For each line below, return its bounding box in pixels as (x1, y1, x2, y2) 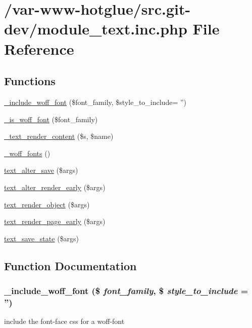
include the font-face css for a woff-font (4, 316, 125, 326)
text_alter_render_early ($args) (4, 181, 106, 192)
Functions (4, 73, 56, 89)
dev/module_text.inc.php (4, 18, 187, 39)
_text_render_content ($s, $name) (4, 131, 114, 141)
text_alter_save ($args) (4, 165, 78, 175)
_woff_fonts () (4, 148, 51, 158)
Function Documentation (4, 258, 137, 273)
